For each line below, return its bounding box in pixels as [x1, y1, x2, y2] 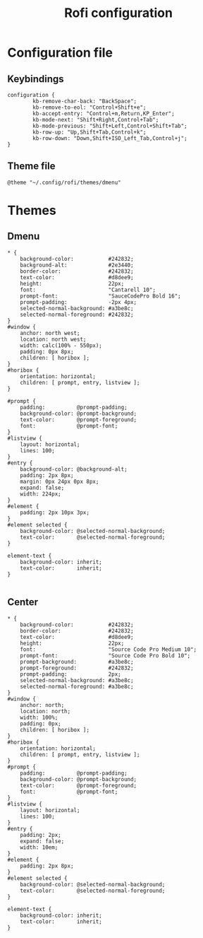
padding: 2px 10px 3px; [20, 509, 90, 516]
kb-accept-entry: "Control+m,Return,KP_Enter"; [32, 110, 175, 117]
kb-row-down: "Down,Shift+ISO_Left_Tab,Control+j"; [32, 135, 188, 142]
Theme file [7, 160, 56, 172]
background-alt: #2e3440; [20, 262, 134, 269]
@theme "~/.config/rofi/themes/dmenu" [7, 179, 121, 186]
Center [7, 596, 39, 609]
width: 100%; [20, 714, 59, 721]
